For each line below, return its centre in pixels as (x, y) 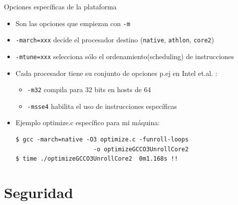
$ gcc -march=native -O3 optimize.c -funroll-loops (102, 140)
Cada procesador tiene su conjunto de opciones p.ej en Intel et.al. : (116, 73)
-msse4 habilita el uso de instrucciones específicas (102, 106)
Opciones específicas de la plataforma (60, 6)
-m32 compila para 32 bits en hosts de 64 (89, 89)
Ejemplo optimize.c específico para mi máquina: (88, 122)
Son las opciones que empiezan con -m (73, 23)
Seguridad (39, 192)
